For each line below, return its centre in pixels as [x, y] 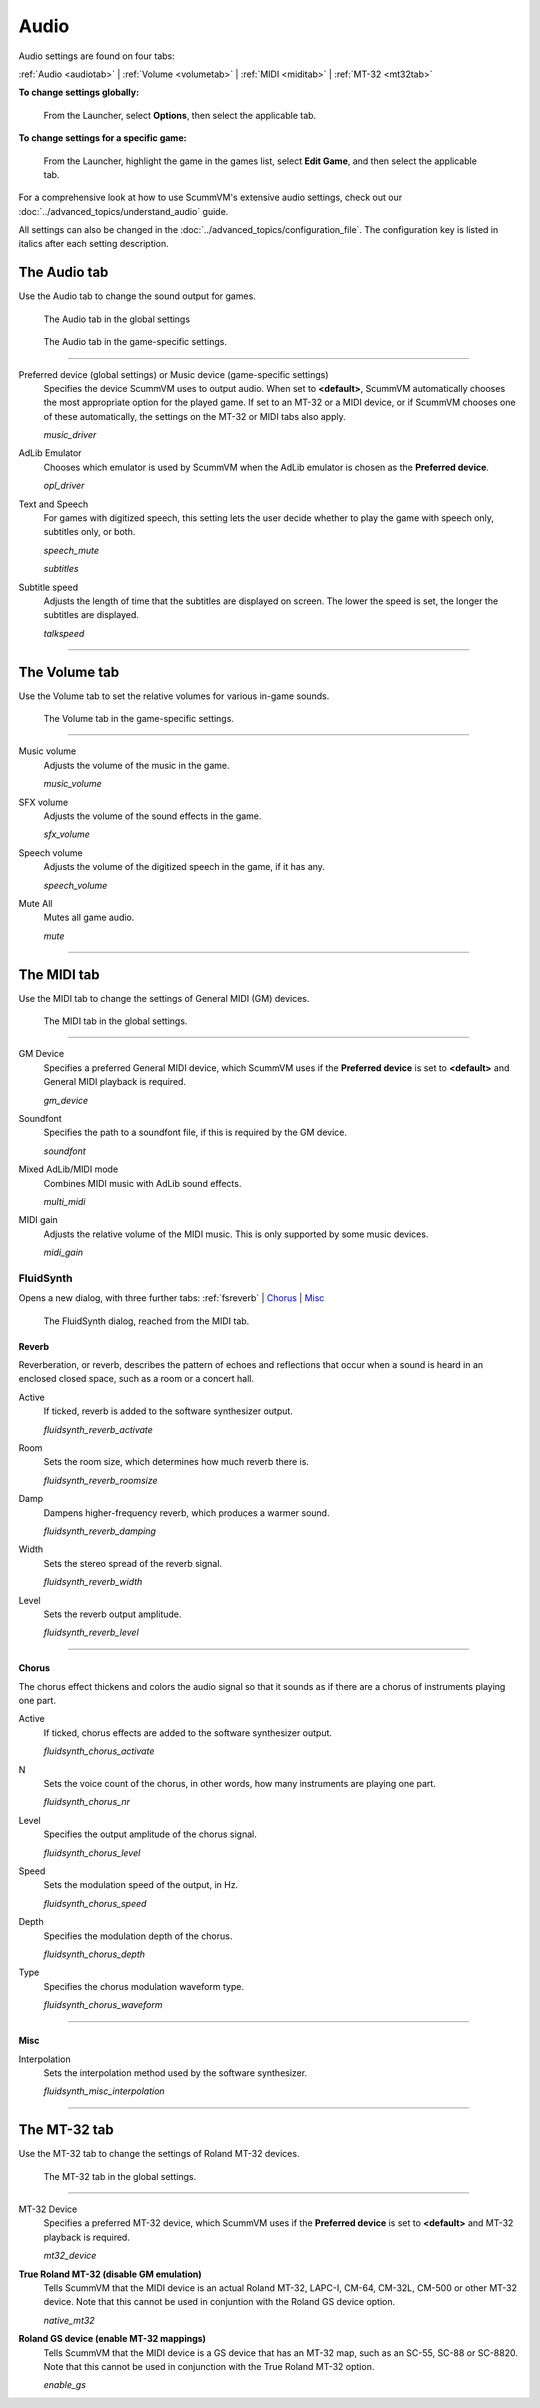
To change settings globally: [79, 92]
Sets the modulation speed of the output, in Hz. [141, 1885]
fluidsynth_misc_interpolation [104, 2091]
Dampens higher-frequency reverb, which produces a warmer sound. [186, 1512]
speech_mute [71, 550]
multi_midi [64, 1201]
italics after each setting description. [93, 244]
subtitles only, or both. [89, 532]
